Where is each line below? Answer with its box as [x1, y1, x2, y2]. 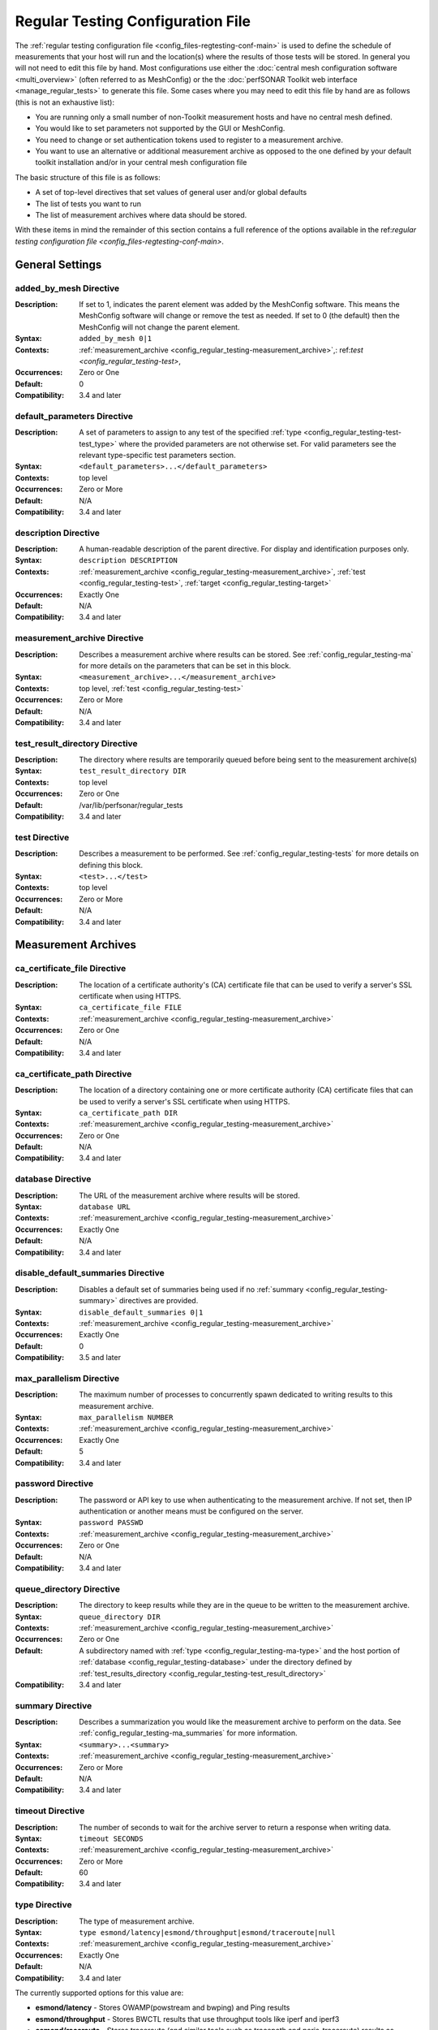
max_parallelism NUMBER [79, 1413, 174, 1422]
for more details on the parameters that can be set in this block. [79, 660, 291, 670]
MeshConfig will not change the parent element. [79, 322, 240, 332]
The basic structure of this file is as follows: [15, 172, 161, 182]
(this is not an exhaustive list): [15, 97, 115, 107]
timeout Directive [15, 1805, 85, 1816]
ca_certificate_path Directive [15, 1068, 132, 1079]
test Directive [15, 831, 70, 843]
